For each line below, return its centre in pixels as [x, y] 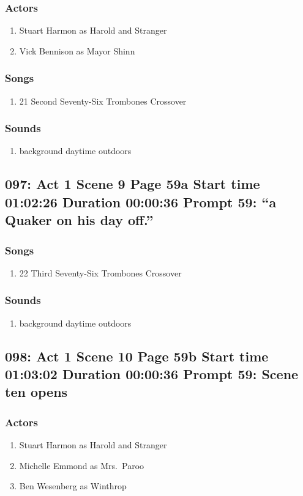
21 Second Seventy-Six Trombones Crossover [103, 101]
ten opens [36, 392]
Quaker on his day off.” [79, 220]
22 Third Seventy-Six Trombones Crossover [100, 272]
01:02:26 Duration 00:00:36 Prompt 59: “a [141, 202]
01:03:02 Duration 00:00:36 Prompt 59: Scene [152, 374]
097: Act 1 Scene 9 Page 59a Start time [133, 184]
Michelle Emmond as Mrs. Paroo [82, 465]
